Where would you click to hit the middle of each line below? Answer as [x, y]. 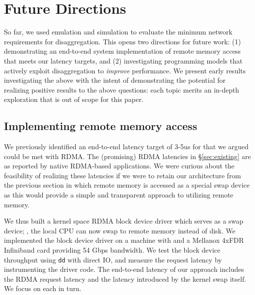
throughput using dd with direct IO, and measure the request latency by [113, 259]
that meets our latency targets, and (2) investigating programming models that [123, 60]
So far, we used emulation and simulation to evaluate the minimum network [118, 32]
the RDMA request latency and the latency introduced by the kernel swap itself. [125, 279]
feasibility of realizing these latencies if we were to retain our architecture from [123, 175]
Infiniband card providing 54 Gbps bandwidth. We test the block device [112, 250]
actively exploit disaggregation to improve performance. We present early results [125, 70]
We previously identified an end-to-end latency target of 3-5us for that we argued [126, 147]
